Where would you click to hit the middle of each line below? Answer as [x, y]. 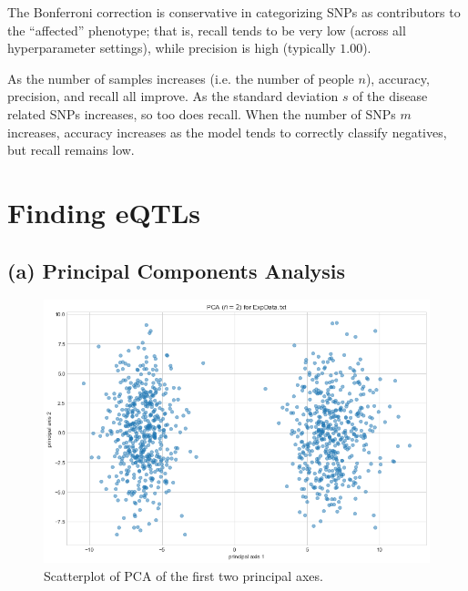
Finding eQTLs [104, 212]
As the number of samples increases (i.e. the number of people [181, 78]
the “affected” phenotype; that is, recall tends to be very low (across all [207, 30]
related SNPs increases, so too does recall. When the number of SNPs [202, 113]
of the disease [390, 96]
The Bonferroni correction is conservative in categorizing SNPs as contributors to [234, 12]
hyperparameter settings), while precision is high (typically [172, 48]
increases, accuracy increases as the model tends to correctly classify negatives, [227, 132]
